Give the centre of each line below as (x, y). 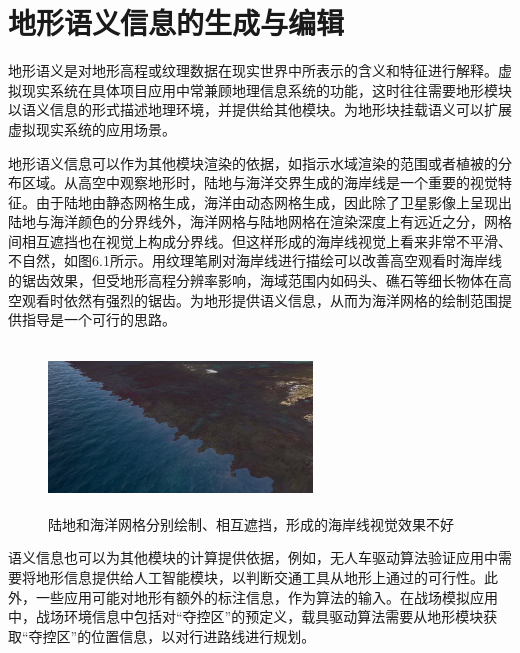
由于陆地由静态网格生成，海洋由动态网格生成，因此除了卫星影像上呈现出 (273, 201)
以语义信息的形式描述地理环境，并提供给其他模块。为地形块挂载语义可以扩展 (260, 109)
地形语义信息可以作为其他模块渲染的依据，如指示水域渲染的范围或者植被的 (253, 162)
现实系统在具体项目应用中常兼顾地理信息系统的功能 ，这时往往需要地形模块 (266, 89)
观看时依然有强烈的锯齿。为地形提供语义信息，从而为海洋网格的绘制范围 (259, 299)
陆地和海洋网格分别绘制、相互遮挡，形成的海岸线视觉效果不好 (251, 523)
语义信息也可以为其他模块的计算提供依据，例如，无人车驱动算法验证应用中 (253, 557)
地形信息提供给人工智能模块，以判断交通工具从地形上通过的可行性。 (259, 576)
